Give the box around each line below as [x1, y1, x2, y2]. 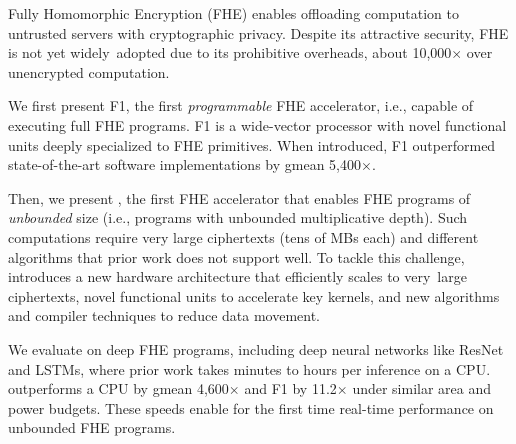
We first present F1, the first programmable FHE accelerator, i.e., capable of [8, 95, 474, 116]
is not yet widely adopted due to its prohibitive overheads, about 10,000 [8, 42, 452, 63]
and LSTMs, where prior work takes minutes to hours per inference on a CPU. [8, 358, 491, 379]
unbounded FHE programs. [8, 417, 176, 438]
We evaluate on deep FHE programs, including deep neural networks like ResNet [8, 338, 504, 359]
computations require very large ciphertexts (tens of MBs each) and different [8, 226, 479, 247]
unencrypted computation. [8, 61, 170, 82]
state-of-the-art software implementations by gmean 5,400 [8, 154, 361, 175]
